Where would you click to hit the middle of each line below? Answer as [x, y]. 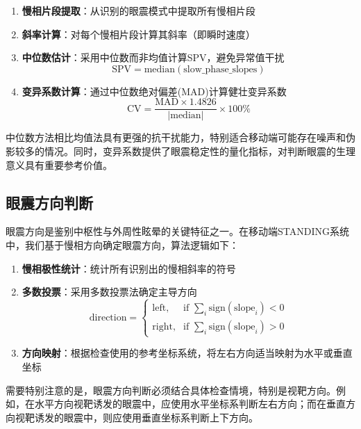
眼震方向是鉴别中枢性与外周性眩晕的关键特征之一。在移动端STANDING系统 [177, 231]
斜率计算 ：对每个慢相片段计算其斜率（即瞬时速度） [138, 34]
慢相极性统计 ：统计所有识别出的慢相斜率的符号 [129, 268]
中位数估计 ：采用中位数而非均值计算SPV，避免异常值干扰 [153, 57]
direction [108, 317]
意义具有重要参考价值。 [59, 164]
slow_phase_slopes [220, 69]
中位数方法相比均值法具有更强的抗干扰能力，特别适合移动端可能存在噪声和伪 [180, 137]
